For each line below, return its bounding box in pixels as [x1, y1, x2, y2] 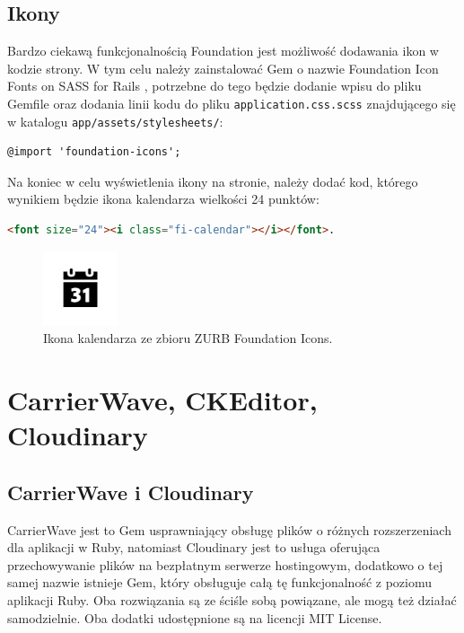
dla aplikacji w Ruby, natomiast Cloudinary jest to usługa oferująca [7, 538, 381, 557]
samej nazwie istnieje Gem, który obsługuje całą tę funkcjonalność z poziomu [7, 573, 432, 592]
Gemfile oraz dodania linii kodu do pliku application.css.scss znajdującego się [7, 93, 456, 112]
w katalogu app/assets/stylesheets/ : [7, 111, 223, 130]
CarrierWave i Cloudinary [7, 478, 254, 506]
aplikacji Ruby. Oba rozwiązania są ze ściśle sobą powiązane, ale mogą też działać [7, 591, 457, 609]
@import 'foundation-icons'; [7, 145, 181, 159]
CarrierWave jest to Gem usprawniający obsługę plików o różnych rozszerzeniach [7, 520, 451, 539]
